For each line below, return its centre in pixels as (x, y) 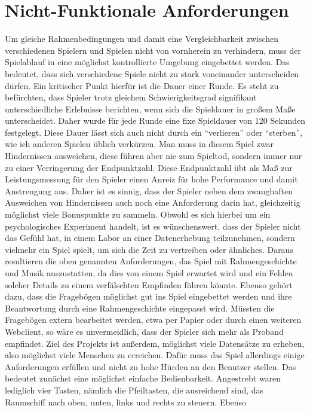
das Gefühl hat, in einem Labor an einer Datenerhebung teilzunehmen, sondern (150, 238)
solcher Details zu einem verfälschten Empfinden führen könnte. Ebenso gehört (149, 284)
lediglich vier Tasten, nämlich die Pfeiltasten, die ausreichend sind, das (134, 390)
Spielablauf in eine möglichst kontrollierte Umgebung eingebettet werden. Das (147, 62)
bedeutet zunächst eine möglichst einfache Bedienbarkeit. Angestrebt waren (143, 378)
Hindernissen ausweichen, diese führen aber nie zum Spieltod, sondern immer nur (154, 156)
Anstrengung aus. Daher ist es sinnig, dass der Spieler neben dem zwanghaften (149, 190)
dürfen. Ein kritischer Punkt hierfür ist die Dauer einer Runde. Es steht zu (142, 85)
